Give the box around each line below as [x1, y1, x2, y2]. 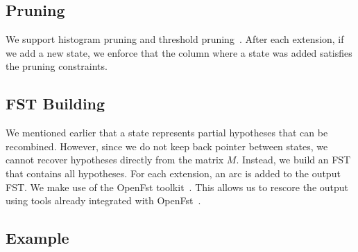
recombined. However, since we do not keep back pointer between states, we [6, 138, 328, 153]
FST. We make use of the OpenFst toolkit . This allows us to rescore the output [6, 179, 349, 194]
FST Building [6, 93, 105, 114]
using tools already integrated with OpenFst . [6, 193, 201, 208]
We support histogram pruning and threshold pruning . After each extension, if [6, 32, 344, 46]
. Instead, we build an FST [236, 152, 351, 167]
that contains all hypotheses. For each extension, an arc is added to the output [6, 165, 341, 180]
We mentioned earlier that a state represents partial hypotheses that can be [6, 125, 328, 140]
